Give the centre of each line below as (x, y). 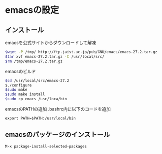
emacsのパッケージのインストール (58, 135)
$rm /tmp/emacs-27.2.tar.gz (34, 61)
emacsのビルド (20, 71)
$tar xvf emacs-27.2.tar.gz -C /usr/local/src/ (55, 57)
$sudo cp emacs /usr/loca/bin (36, 99)
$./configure (18, 85)
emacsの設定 (32, 10)
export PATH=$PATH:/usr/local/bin (41, 118)
